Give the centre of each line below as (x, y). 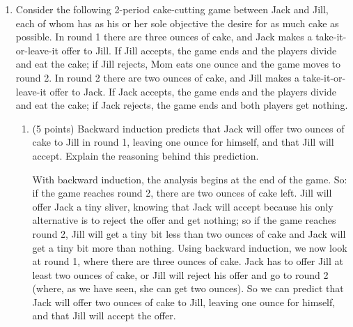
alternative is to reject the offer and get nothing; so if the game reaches (184, 220)
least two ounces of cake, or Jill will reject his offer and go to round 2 (180, 274)
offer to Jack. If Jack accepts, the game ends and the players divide (193, 91)
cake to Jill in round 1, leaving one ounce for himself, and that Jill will (183, 142)
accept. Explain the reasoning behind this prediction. (146, 155)
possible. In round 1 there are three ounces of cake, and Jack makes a (164, 37)
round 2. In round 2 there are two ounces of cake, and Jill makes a (158, 77)
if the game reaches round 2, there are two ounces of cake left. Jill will (182, 193)
